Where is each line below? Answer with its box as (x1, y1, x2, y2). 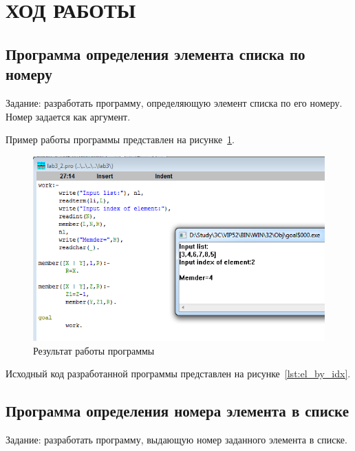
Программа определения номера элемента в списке (6, 400, 349, 421)
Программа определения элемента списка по (6, 43, 305, 64)
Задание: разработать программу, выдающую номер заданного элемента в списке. (6, 432, 347, 446)
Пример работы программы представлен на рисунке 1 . (6, 132, 235, 147)
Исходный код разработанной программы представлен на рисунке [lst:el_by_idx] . (6, 366, 351, 381)
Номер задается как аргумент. (6, 109, 131, 123)
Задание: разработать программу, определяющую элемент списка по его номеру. (6, 95, 343, 109)
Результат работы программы (33, 343, 155, 357)
